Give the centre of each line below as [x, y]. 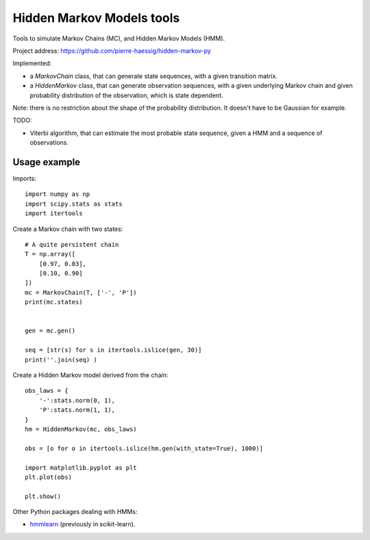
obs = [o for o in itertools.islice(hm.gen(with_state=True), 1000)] [144, 448]
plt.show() [43, 496]
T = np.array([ [50, 254]
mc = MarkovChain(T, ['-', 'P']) [81, 292]
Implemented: [32, 63]
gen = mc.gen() [50, 331]
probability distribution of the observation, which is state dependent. [126, 95]
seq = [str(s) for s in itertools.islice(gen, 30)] [113, 350]
